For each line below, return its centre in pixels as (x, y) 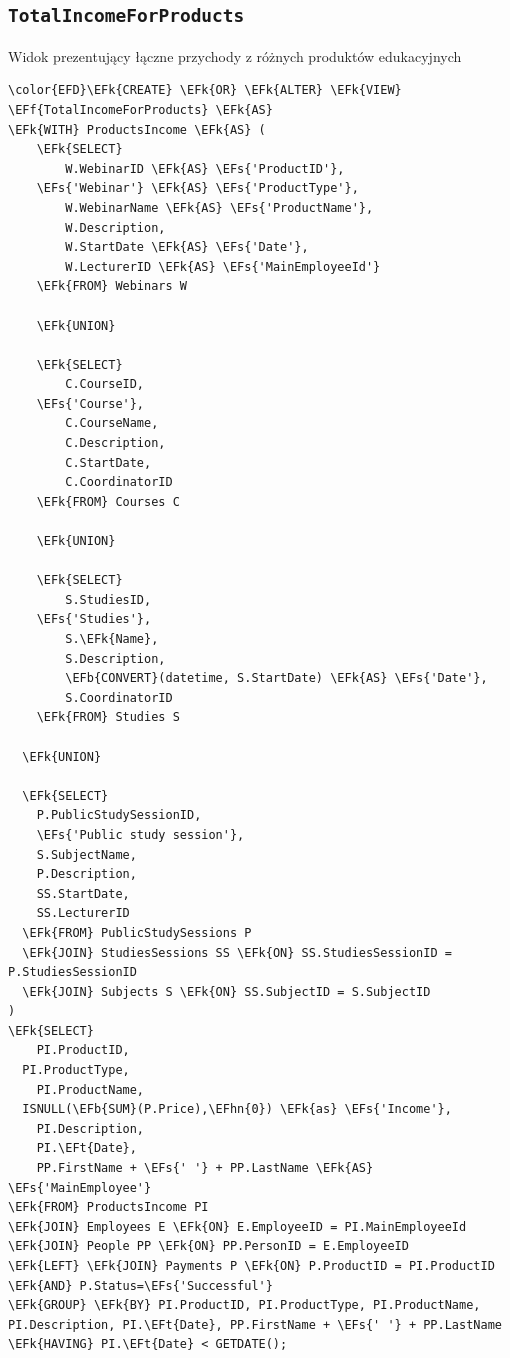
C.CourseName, (112, 423)
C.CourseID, (105, 384)
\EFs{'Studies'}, (94, 619)
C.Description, (115, 443)
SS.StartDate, (83, 893)
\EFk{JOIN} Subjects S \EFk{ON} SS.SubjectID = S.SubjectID (226, 991)
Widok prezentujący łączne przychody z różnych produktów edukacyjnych (235, 55)
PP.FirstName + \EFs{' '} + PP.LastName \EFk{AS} (205, 1168)
